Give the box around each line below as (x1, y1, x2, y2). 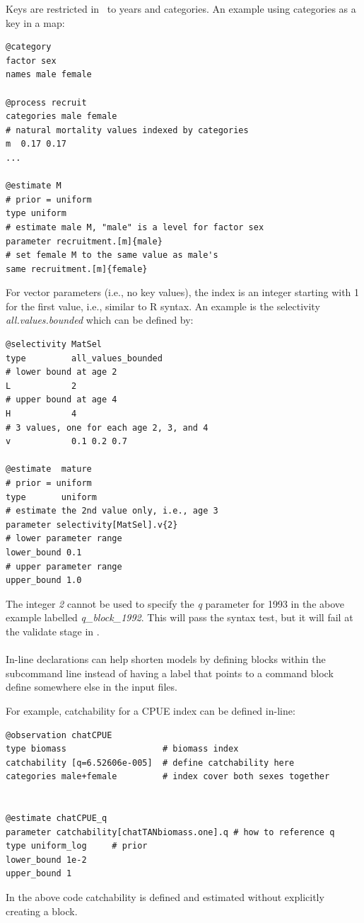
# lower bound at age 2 (6, 367, 117, 378)
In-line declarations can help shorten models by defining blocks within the (6, 652, 326, 667)
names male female (6, 69, 92, 80)
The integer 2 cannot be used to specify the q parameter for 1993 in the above (6, 596, 345, 611)
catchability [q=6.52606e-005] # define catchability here (6, 757, 295, 768)
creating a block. (6, 903, 78, 918)
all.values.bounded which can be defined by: (6, 312, 194, 327)
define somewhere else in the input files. (6, 679, 177, 694)
